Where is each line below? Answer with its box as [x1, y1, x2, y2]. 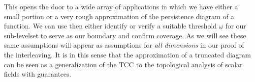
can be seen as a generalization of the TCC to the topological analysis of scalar [4, 59, 243, 69]
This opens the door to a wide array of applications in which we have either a [4, 1, 238, 11]
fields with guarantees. [4, 69, 71, 79]
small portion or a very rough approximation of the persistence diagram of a [4, 11, 234, 21]
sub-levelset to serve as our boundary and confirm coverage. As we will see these [4, 30, 246, 40]
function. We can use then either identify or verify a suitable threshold [4, 21, 217, 31]
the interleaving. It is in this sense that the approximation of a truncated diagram [4, 49, 251, 59]
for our [225, 21, 246, 31]
